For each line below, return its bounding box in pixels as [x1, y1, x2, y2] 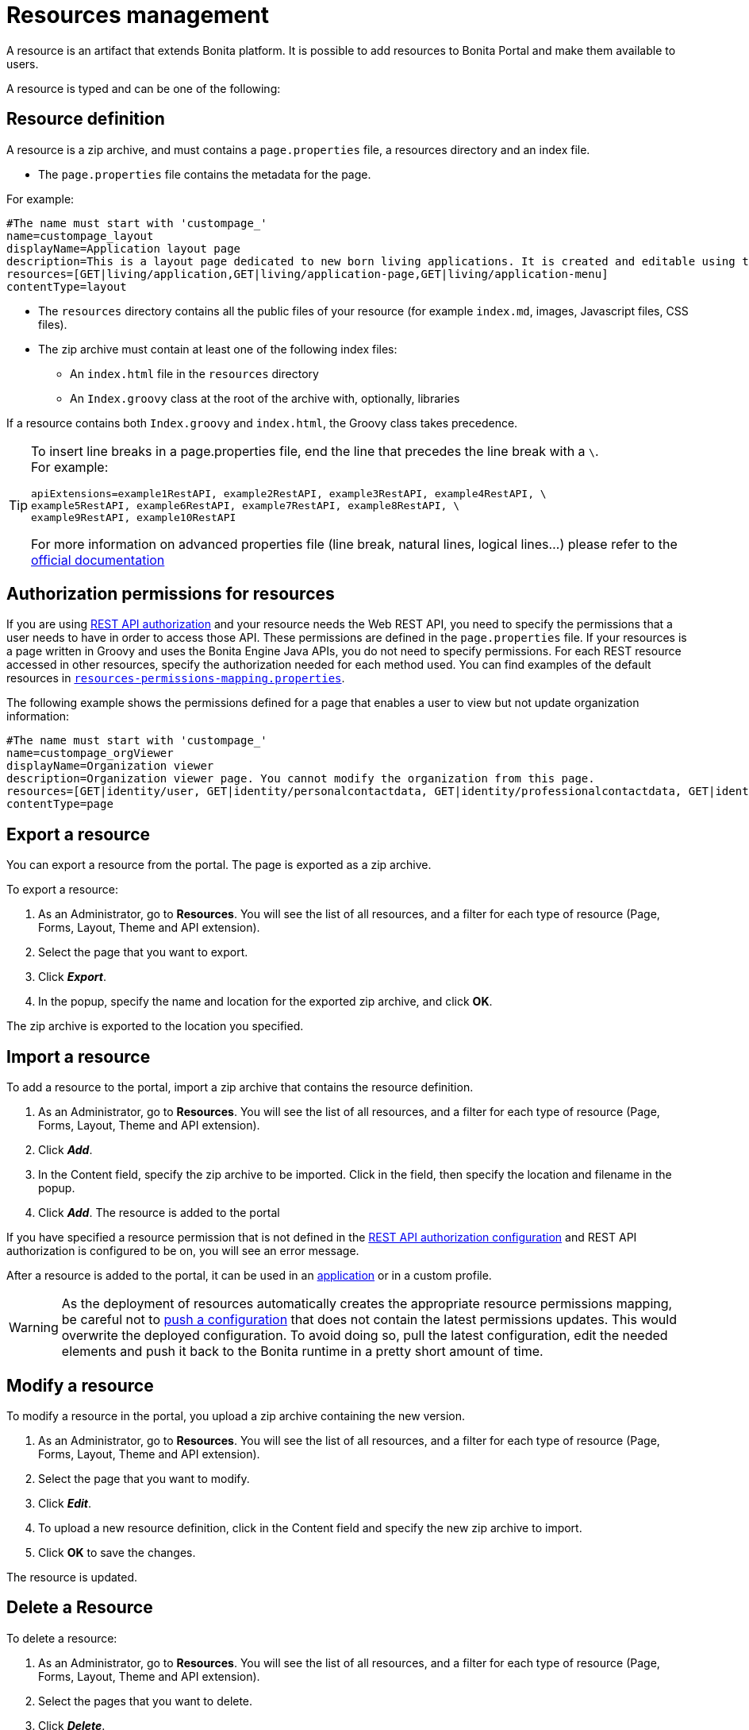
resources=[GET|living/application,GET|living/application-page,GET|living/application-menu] [6, 267, 609, 280]
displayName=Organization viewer [6, 759, 214, 773]
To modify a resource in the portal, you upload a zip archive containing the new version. [6, 1408, 466, 1423]
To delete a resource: [6, 1631, 117, 1645]
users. [6, 56, 39, 71]
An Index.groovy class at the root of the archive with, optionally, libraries [70, 391, 460, 405]
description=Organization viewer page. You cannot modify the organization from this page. [6, 772, 595, 786]
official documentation [31, 551, 165, 568]
